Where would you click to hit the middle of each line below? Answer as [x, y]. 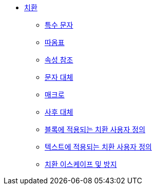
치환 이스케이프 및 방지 [81, 164]
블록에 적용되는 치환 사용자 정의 [95, 129]
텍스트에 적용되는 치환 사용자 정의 [98, 147]
